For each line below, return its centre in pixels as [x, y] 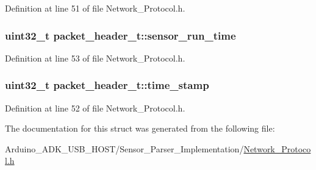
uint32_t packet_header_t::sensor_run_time [120, 35]
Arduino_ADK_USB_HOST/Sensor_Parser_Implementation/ [124, 148]
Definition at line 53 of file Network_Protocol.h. [95, 58]
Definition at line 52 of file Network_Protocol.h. [95, 108]
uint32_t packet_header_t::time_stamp [107, 85]
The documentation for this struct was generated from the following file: [140, 128]
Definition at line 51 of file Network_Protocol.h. [95, 8]
